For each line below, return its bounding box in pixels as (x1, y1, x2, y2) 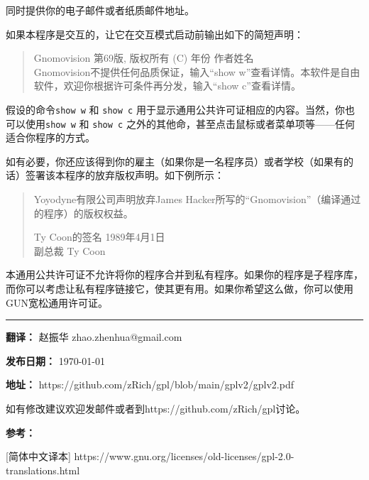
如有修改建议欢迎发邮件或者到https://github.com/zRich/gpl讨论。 (6, 401, 306, 415)
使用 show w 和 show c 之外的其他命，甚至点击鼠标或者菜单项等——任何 (25, 116, 355, 131)
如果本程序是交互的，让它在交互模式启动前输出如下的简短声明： (6, 26, 304, 41)
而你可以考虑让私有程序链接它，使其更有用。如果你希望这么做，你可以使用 (6, 281, 353, 296)
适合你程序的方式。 (6, 130, 95, 145)
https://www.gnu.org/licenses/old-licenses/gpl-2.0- (74, 449, 294, 464)
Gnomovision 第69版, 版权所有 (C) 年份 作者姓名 (33, 50, 254, 65)
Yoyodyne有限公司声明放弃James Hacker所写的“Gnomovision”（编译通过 (33, 192, 361, 207)
